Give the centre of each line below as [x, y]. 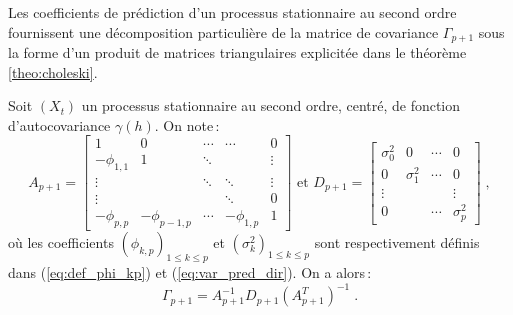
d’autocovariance [59, 124]
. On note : [187, 124]
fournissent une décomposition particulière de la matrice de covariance [223, 31]
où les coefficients [61, 242]
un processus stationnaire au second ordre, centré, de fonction [271, 105]
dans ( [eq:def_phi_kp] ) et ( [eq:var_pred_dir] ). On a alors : [190, 271]
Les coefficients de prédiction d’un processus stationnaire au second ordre [232, 12]
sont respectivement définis [397, 242]
